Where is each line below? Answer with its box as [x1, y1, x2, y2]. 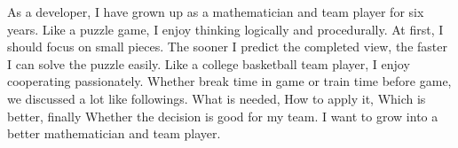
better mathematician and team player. [7, 124, 221, 143]
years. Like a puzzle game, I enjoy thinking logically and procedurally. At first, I [7, 19, 444, 38]
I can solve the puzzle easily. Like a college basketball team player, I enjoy [7, 54, 410, 73]
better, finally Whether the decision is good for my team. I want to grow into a [7, 106, 438, 125]
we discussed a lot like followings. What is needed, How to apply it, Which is [7, 89, 426, 107]
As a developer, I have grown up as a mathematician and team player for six [7, 3, 424, 20]
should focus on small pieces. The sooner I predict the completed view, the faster [7, 37, 447, 56]
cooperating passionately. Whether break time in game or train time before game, [7, 72, 452, 90]
